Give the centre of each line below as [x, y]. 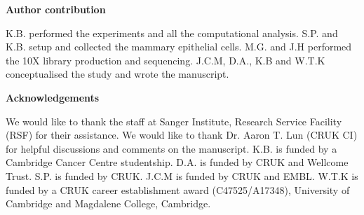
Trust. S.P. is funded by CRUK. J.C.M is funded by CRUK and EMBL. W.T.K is [182, 175]
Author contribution [56, 9]
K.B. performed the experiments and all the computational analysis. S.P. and [172, 33]
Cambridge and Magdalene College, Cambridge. [108, 203]
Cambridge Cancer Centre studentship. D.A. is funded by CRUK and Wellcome [177, 162]
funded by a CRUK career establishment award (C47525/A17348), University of [178, 189]
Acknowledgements [53, 97]
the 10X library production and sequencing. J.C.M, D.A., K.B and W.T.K [166, 60]
